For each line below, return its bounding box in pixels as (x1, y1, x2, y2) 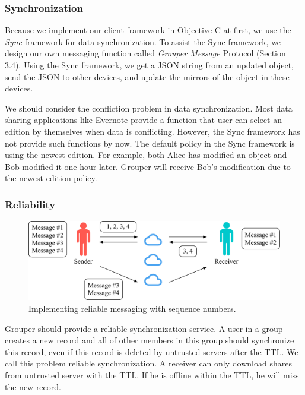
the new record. (5, 380, 61, 393)
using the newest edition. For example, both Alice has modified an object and (5, 148, 287, 161)
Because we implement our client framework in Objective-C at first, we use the (5, 24, 291, 36)
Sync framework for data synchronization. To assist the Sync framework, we (5, 35, 281, 48)
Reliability (5, 197, 56, 211)
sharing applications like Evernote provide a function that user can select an (5, 113, 282, 126)
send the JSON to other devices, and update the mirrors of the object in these (5, 70, 290, 83)
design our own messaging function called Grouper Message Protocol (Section (5, 47, 286, 59)
